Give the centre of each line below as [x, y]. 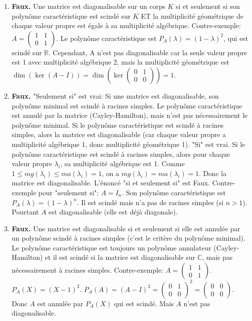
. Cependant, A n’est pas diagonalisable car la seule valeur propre [148, 52]
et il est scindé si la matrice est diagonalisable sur [120, 257]
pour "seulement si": [68, 192]
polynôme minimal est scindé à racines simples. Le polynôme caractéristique [127, 105]
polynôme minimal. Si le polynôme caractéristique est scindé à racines [118, 125]
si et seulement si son [208, 6]
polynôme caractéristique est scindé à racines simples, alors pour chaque [121, 154]
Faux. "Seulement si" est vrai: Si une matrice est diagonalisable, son [115, 95]
